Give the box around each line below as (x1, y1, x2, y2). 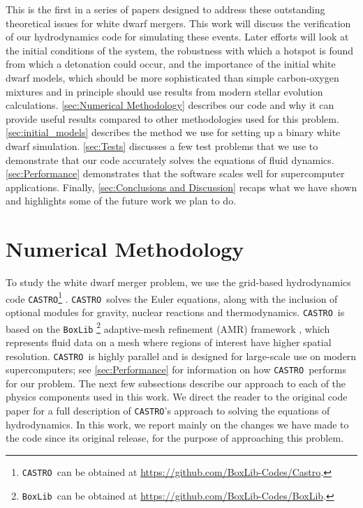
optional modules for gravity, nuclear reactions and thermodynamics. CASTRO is (6, 304, 345, 319)
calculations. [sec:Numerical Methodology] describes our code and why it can (6, 98, 334, 112)
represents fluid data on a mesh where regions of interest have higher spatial (6, 334, 332, 349)
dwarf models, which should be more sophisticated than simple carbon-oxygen (6, 70, 339, 84)
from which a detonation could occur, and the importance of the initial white (6, 57, 336, 71)
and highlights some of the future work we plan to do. (6, 193, 237, 208)
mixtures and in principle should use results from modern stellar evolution (6, 84, 323, 98)
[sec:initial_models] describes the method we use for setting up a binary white (6, 125, 341, 140)
